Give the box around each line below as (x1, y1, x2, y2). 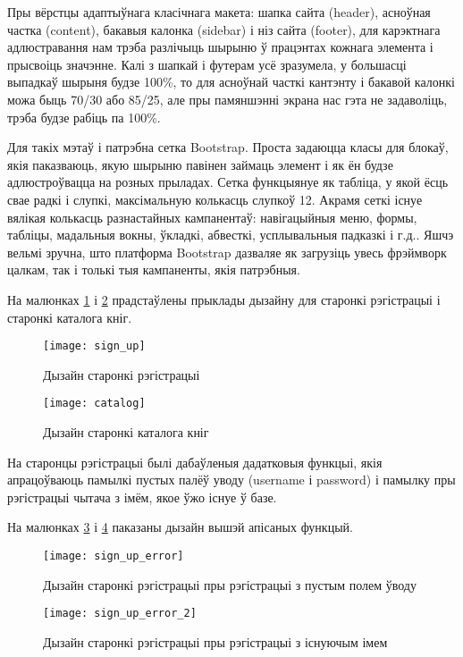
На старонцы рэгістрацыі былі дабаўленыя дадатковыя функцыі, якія (7, 452, 383, 471)
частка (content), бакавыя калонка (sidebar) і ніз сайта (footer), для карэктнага (7, 20, 441, 38)
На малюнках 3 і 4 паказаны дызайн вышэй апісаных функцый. (7, 518, 353, 536)
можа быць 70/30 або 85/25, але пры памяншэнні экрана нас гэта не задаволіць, (7, 89, 448, 108)
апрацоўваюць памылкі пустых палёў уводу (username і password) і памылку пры (7, 470, 456, 489)
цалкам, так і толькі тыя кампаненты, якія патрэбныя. (7, 260, 300, 279)
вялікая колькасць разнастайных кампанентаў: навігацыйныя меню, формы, (7, 207, 417, 226)
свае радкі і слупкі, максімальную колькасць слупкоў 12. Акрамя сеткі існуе (7, 190, 423, 208)
